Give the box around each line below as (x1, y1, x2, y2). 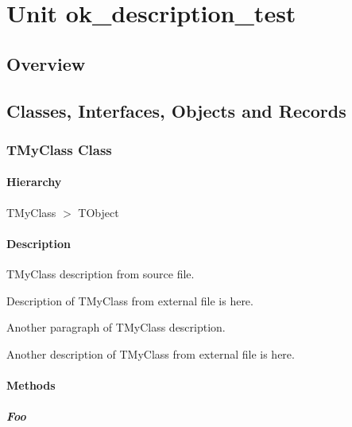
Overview (6, 51, 86, 76)
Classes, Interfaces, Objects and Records (6, 98, 346, 122)
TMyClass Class (6, 139, 112, 159)
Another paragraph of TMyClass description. (6, 319, 226, 336)
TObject (78, 204, 119, 220)
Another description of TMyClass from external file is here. (6, 345, 295, 362)
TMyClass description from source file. (6, 265, 195, 281)
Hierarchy (6, 173, 62, 190)
